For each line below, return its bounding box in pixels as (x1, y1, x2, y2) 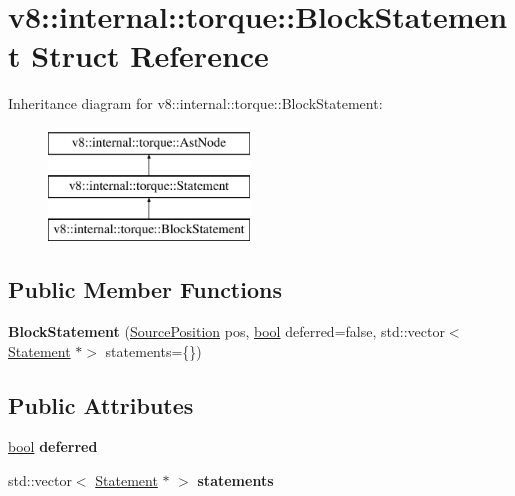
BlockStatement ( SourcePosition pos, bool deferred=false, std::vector (8, 321, 445, 342)
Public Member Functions (8, 274, 282, 305)
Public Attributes (8, 389, 194, 420)
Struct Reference (31, 35, 269, 76)
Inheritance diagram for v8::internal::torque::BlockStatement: (8, 93, 383, 114)
